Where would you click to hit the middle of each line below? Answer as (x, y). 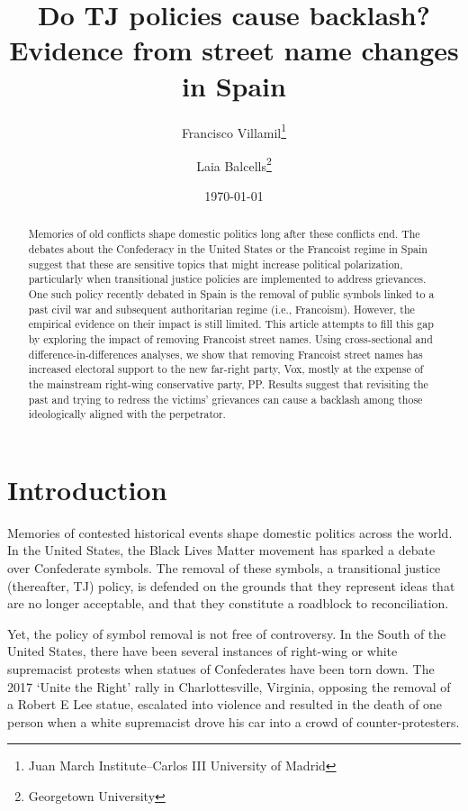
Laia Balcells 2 (234, 164)
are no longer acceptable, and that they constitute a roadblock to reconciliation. (228, 603)
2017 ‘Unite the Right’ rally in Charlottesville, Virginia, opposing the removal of (229, 686)
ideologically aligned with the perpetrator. (127, 414)
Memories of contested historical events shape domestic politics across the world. (230, 532)
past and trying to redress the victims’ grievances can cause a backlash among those (225, 399)
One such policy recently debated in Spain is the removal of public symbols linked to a (231, 294)
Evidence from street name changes (234, 50)
